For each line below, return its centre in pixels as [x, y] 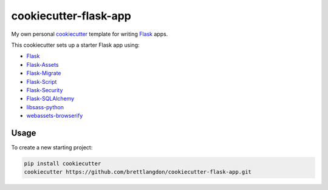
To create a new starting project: [52, 147]
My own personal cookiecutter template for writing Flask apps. [90, 34]
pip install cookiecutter [63, 163]
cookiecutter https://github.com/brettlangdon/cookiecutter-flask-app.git [138, 172]
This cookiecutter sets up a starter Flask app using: [75, 45]
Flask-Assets [43, 64]
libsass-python [45, 107]
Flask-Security [45, 90]
